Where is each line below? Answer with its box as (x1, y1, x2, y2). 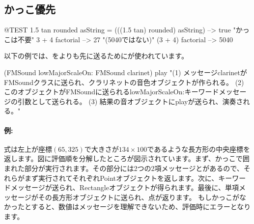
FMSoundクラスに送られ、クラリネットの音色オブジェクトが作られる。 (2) (4, 77, 244, 87)
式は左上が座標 (4, 143, 52, 154)
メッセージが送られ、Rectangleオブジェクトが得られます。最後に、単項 (10, 182, 239, 193)
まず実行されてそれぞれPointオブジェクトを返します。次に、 (24, 172, 219, 183)
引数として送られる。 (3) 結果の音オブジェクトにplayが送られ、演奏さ (17, 96, 243, 106)
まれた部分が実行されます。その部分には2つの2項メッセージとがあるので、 (4, 163, 244, 173)
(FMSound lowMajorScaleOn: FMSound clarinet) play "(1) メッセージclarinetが (4, 67, 247, 77)
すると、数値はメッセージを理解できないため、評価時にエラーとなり (31, 201, 251, 212)
